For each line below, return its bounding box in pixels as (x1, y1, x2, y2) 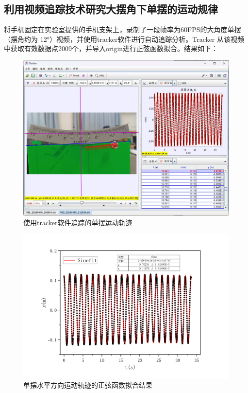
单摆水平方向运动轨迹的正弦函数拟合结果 (23, 380, 152, 390)
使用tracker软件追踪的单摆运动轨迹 (23, 217, 132, 227)
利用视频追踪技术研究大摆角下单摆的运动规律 (4, 1, 218, 17)
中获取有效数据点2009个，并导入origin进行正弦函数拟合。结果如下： (4, 43, 218, 54)
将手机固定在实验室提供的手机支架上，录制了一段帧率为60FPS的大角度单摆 (4, 24, 241, 35)
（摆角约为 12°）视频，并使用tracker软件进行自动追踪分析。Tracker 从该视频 (4, 34, 244, 44)
